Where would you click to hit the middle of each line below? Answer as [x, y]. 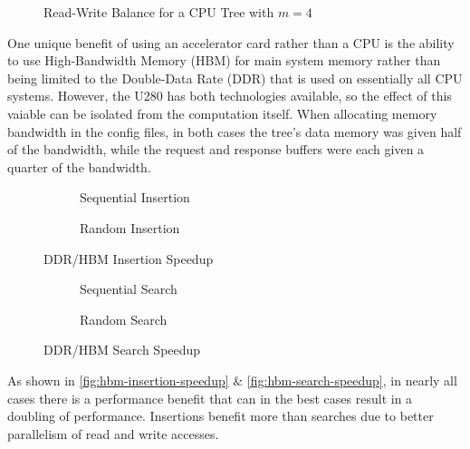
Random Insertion [130, 227]
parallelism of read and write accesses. [113, 433]
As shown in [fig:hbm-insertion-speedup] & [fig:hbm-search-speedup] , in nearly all [232, 380]
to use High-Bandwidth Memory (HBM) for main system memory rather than [224, 60]
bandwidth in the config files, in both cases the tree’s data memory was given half [235, 131]
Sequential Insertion [135, 197]
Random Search [124, 319]
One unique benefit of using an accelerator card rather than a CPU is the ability [231, 42]
